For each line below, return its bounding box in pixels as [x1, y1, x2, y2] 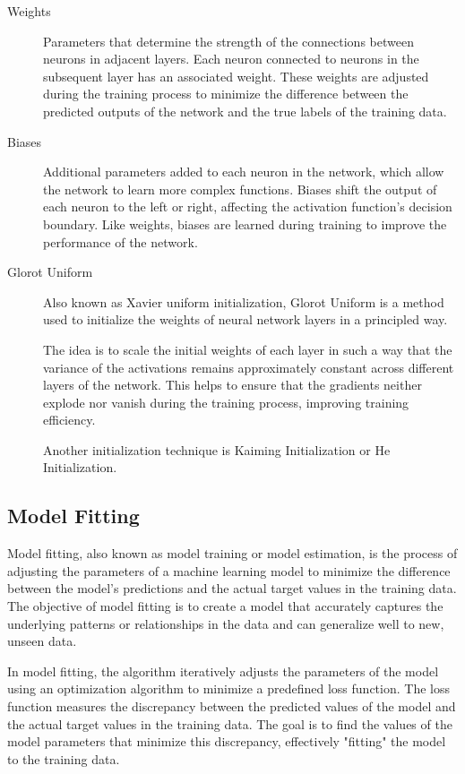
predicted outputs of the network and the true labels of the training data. [43, 101, 447, 120]
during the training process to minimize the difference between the [43, 84, 409, 103]
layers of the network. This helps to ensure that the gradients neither [43, 375, 422, 394]
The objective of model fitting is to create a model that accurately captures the [7, 597, 443, 615]
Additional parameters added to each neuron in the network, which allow [43, 162, 444, 181]
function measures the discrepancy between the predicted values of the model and [7, 697, 456, 716]
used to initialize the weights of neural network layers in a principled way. [43, 310, 448, 329]
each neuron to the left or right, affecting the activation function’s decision [43, 197, 452, 216]
